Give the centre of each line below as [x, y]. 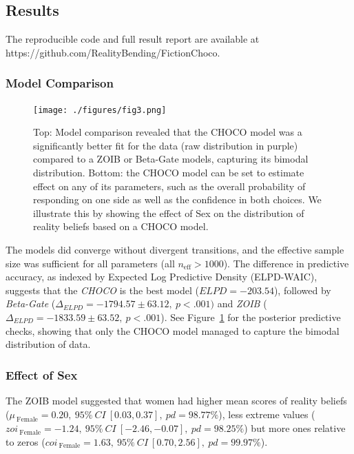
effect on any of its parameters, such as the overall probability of [169, 186]
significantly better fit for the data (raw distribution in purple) [166, 145]
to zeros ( [25, 441]
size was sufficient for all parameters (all [90, 263]
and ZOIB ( [242, 303]
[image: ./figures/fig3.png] [100, 110]
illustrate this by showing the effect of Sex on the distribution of [169, 213]
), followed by [302, 290]
